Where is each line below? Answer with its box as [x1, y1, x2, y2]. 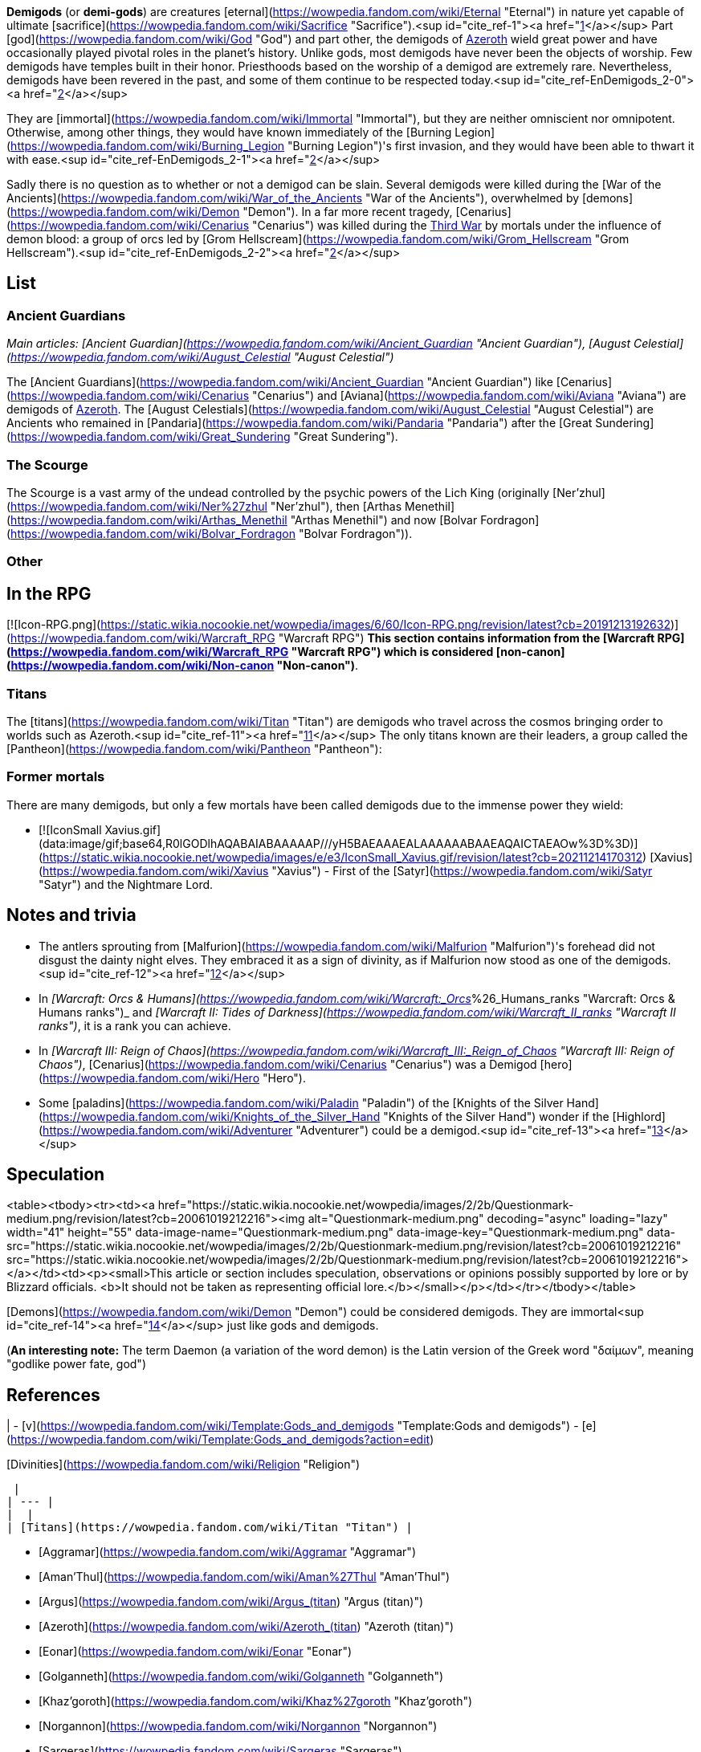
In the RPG [6, 583, 92, 604]
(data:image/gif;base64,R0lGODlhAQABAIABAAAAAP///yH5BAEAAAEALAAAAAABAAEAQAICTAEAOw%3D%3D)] [39, 836, 638, 850]
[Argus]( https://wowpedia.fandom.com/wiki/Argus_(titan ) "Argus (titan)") [39, 1595, 424, 1609]
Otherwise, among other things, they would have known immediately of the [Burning [6, 125, 452, 139]
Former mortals [6, 768, 105, 785]
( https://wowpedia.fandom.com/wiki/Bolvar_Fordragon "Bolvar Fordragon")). [6, 526, 413, 540]
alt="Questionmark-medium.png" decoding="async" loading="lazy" [308, 1212, 668, 1226]
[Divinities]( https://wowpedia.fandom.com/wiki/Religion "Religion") [6, 1457, 361, 1472]
